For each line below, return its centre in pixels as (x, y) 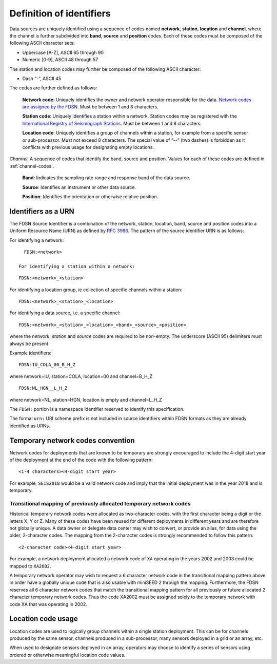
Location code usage (44, 619)
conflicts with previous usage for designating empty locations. (88, 147)
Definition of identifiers (60, 13)
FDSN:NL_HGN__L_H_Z (43, 388)
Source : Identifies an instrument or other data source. (79, 187)
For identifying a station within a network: (77, 266)
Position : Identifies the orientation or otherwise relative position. (90, 196)
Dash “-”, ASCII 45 (42, 78)
